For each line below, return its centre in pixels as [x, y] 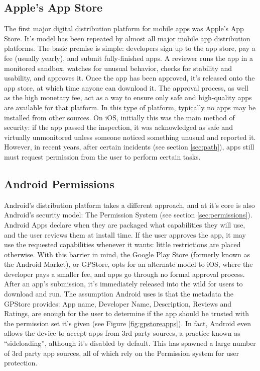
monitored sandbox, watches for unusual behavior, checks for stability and [118, 68]
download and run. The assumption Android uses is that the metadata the [119, 294]
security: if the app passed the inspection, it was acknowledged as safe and [118, 127]
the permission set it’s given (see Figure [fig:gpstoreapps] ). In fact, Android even [128, 323]
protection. [21, 363]
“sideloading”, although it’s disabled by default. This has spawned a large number [130, 343]
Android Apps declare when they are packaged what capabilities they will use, [125, 224]
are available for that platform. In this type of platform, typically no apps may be [130, 107]
